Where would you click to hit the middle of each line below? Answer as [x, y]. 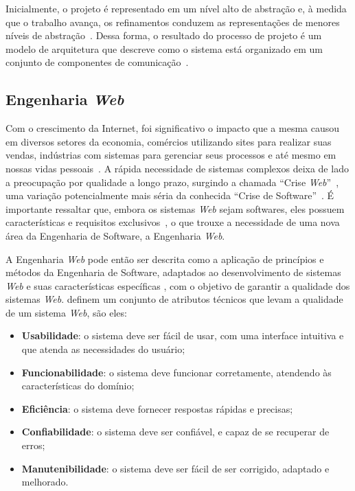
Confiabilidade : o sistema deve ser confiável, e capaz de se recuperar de [175, 432]
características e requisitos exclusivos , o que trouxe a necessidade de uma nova [173, 222]
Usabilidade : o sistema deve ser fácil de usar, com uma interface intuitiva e [183, 335]
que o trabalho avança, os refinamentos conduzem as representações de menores [173, 22]
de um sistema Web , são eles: [66, 312]
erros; [33, 445]
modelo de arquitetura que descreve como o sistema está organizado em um [164, 48]
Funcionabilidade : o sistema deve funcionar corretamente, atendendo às [176, 372]
